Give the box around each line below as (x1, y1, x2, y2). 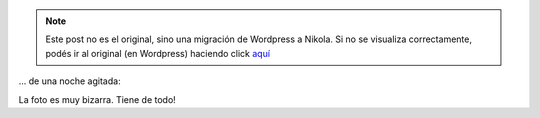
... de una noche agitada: (18, 75, 121, 87)
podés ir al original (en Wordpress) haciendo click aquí (45, 47, 270, 59)
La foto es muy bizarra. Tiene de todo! (18, 93, 177, 105)
